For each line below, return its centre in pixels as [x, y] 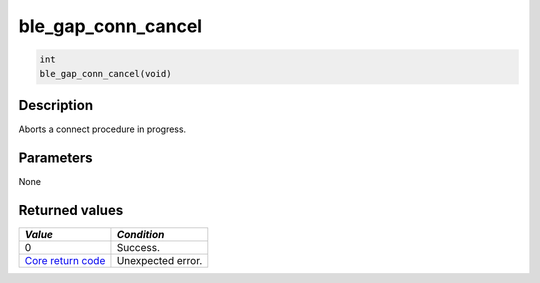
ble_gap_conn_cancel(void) [105, 73]
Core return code [65, 260]
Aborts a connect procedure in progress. [102, 129]
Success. [138, 247]
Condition [140, 234]
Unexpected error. [159, 260]
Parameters [55, 157]
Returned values [71, 210]
